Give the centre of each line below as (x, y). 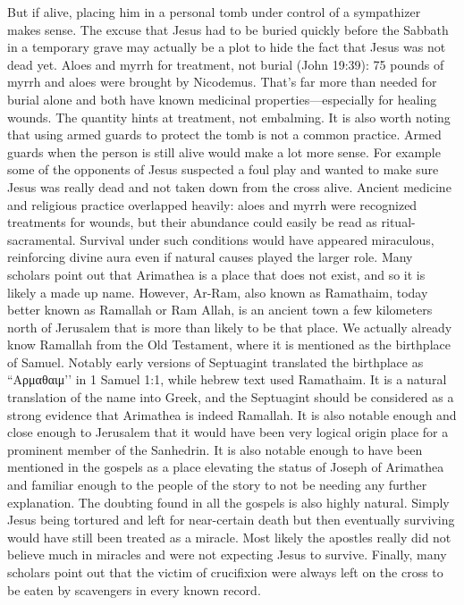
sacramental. (42, 239)
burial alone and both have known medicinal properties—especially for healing (222, 99)
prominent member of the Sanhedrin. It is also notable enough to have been (215, 449)
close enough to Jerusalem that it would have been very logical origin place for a (228, 432)
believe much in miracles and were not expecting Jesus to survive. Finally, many (227, 555)
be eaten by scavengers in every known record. (134, 589)
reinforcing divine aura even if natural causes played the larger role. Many (210, 257)
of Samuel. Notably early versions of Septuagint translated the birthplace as (215, 361)
